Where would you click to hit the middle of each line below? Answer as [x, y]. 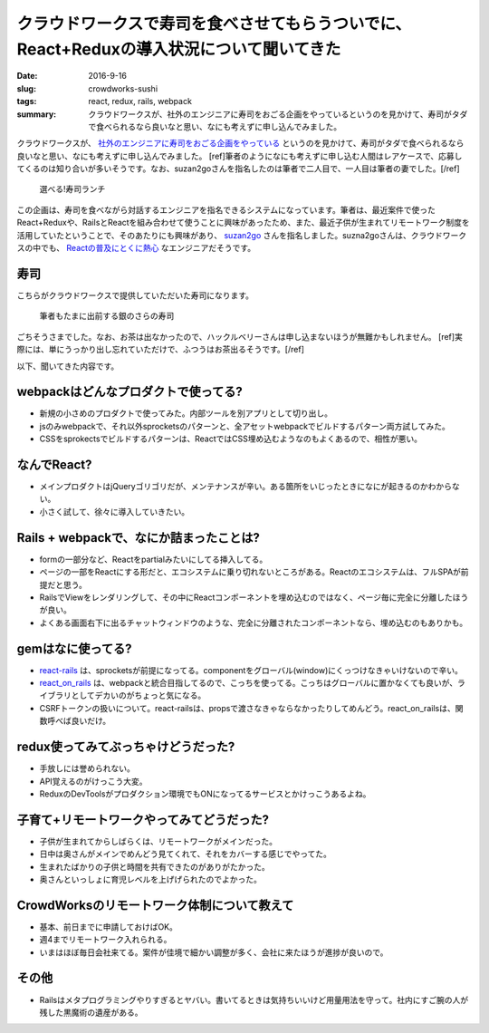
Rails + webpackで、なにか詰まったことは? [138, 538]
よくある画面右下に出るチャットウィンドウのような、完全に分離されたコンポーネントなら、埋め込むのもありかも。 [254, 623]
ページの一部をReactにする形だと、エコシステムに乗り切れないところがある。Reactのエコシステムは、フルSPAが [250, 572]
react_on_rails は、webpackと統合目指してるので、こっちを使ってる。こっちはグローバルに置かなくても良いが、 [248, 683]
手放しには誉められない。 [87, 768]
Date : [27, 76]
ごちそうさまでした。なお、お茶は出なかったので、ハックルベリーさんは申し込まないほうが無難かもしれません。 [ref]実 [240, 336]
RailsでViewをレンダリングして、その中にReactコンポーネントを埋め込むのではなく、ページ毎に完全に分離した [246, 597]
